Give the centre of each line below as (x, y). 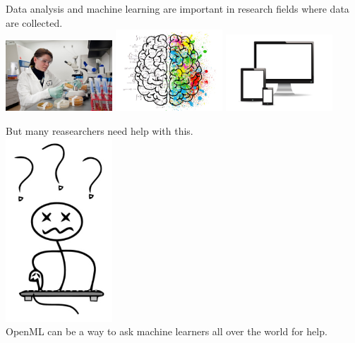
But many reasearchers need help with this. (100, 130)
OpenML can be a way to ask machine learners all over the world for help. (167, 331)
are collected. (34, 22)
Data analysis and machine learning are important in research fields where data (177, 8)
